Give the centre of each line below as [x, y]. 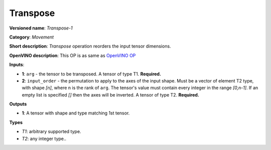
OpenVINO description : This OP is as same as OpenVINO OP [73, 55]
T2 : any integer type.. [44, 138]
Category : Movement [32, 37]
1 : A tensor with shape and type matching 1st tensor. [76, 113]
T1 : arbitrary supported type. [51, 131]
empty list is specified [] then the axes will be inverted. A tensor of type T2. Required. [110, 94]
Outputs [18, 104]
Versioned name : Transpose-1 [41, 28]
